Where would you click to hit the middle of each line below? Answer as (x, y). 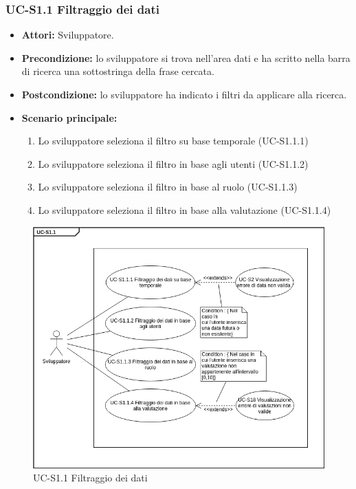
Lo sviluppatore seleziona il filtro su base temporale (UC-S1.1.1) (173, 141)
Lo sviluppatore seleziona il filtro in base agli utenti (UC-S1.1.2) (173, 163)
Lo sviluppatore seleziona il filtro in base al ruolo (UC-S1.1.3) (168, 187)
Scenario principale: (69, 117)
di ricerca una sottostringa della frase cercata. (118, 71)
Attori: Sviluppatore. (68, 35)
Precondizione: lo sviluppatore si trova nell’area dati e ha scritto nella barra (186, 57)
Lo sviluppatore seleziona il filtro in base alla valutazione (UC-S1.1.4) (185, 209)
